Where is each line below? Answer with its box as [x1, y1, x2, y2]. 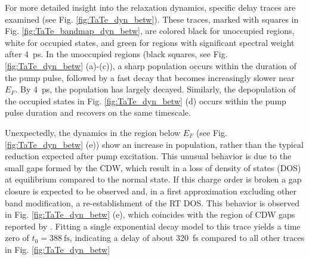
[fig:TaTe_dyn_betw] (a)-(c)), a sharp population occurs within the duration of [5, 59, 296, 72]
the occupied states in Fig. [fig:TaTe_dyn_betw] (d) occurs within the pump [5, 94, 286, 107]
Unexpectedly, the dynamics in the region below [5, 126, 181, 138]
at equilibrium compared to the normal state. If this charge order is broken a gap [5, 173, 302, 185]
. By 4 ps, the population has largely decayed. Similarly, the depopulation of [15, 83, 296, 95]
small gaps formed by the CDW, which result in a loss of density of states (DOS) [5, 161, 301, 174]
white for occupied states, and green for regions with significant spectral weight [5, 36, 295, 48]
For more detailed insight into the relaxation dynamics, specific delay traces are [5, 1, 296, 13]
